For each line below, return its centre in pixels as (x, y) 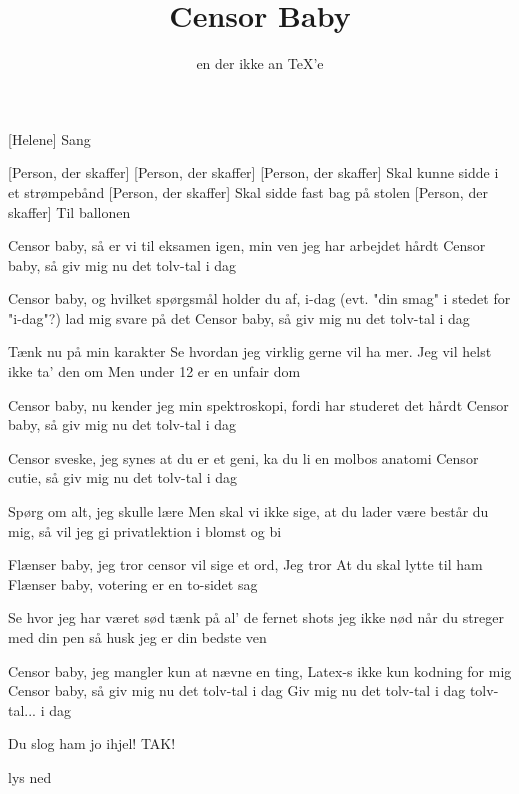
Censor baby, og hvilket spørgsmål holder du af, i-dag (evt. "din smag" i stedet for (259, 298)
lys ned (30, 776)
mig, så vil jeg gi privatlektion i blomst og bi (145, 530)
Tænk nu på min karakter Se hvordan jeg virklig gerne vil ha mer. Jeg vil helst (250, 351)
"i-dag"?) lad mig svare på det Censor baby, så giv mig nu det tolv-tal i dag (239, 317)
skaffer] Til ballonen (69, 211)
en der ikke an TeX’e (260, 63)
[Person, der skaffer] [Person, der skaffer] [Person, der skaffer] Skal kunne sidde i (253, 172)
